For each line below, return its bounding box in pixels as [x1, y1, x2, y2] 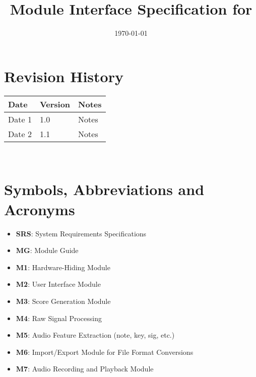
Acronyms [4, 199, 75, 219]
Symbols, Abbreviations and [4, 179, 205, 200]
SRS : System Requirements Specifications [16, 228, 147, 238]
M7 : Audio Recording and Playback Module [16, 363, 154, 374]
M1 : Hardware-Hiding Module [16, 262, 110, 272]
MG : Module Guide [16, 245, 79, 256]
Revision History [4, 66, 123, 86]
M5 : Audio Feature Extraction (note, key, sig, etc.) [16, 330, 175, 340]
